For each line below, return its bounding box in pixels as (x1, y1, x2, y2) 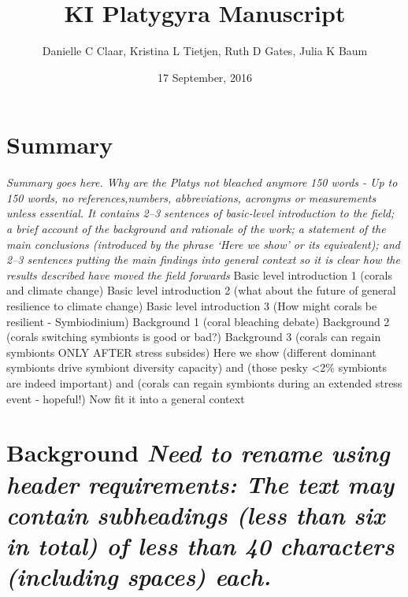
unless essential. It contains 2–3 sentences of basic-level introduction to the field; (6, 205, 395, 221)
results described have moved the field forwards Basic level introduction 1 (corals (6, 266, 392, 283)
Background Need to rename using (6, 436, 390, 469)
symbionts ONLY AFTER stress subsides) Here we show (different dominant (6, 343, 376, 360)
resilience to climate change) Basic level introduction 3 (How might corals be (6, 298, 377, 313)
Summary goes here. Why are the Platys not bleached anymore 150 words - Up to (6, 174, 398, 191)
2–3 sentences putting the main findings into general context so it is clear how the (6, 251, 400, 268)
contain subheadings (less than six (6, 498, 385, 531)
